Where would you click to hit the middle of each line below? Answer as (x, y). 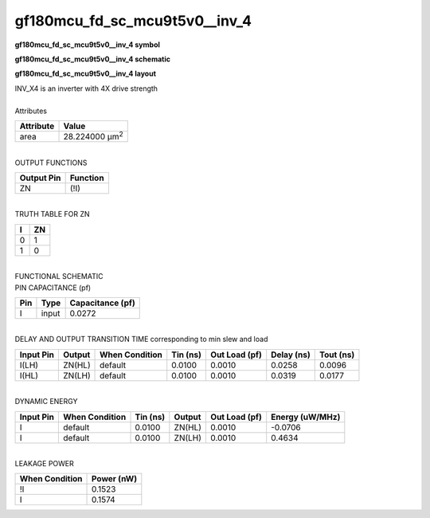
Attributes (31, 111)
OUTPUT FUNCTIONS (51, 163)
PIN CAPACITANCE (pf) (53, 288)
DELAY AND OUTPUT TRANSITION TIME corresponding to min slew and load (141, 339)
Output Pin (40, 178)
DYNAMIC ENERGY (46, 402)
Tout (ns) (337, 355)
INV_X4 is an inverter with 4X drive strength (86, 88)
